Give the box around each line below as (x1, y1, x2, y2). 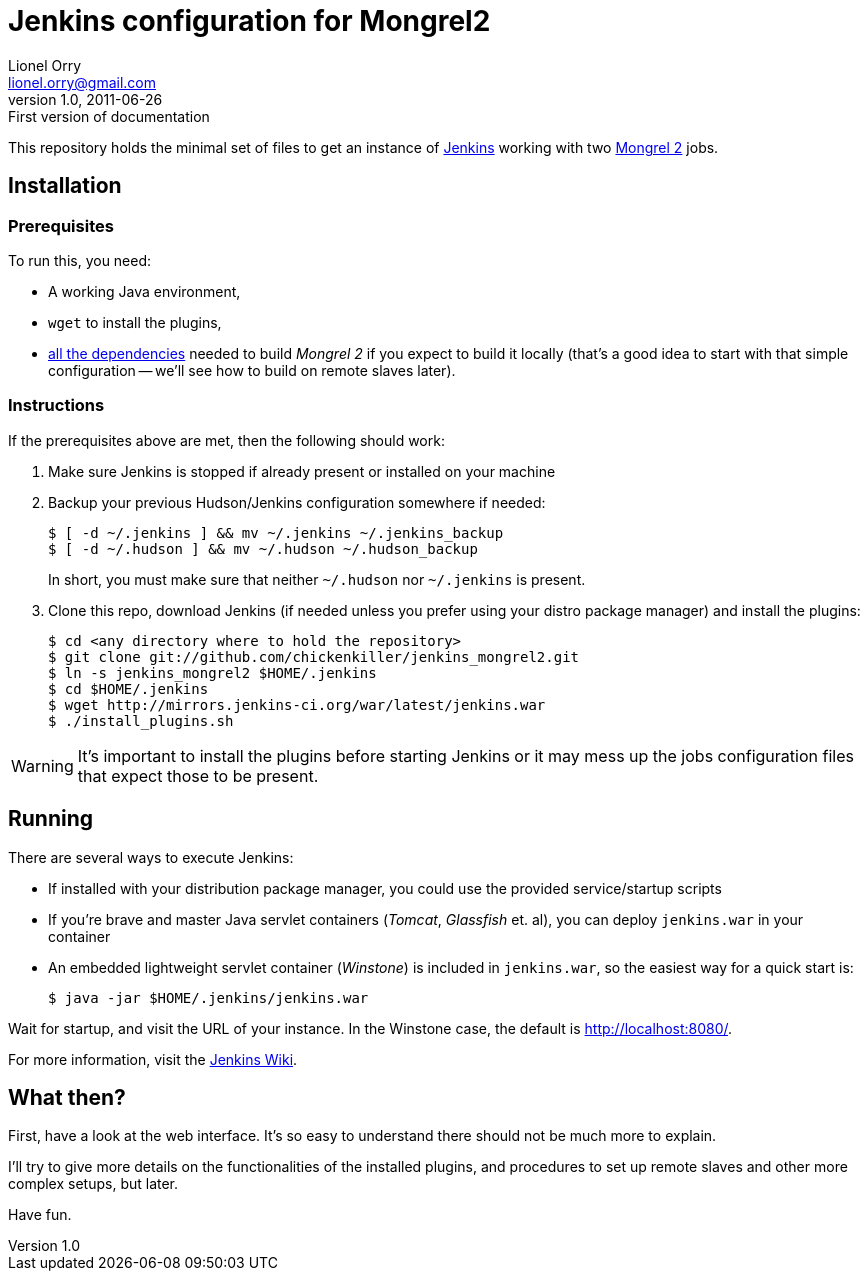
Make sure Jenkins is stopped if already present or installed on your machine (48, 462, 556, 480)
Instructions (8, 395, 105, 416)
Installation (8, 173, 122, 199)
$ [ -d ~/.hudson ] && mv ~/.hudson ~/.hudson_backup (48, 540, 478, 557)
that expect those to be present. (77, 765, 319, 786)
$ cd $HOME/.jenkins (48, 680, 209, 697)
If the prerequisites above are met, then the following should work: (8, 431, 445, 449)
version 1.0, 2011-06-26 (8, 90, 163, 108)
